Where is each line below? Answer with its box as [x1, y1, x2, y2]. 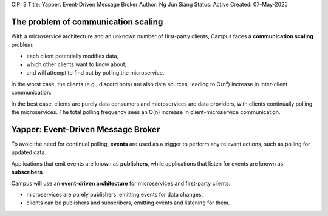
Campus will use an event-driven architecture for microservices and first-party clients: [11, 180, 231, 187]
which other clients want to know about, [26, 61, 127, 68]
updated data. [11, 149, 47, 156]
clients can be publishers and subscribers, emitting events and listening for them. [26, 199, 230, 206]
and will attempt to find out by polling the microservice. [26, 69, 165, 76]
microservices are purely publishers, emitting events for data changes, [26, 191, 203, 198]
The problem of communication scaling [11, 16, 163, 27]
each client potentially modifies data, [26, 52, 119, 59]
